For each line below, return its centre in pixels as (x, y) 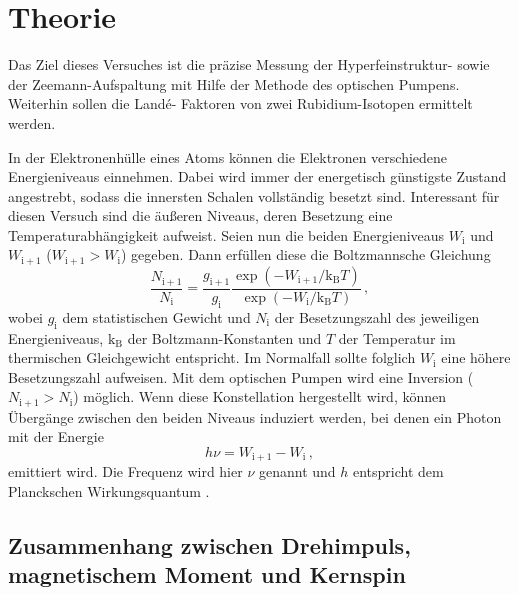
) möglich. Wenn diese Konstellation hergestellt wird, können (260, 396)
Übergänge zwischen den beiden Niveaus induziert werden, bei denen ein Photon (255, 416)
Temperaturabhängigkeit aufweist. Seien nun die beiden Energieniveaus (226, 234)
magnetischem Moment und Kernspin (207, 574)
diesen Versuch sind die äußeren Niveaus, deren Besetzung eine (200, 215)
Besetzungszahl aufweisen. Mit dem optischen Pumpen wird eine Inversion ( (241, 376)
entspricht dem (398, 471)
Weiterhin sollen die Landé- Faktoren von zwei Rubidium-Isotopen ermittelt (240, 103)
